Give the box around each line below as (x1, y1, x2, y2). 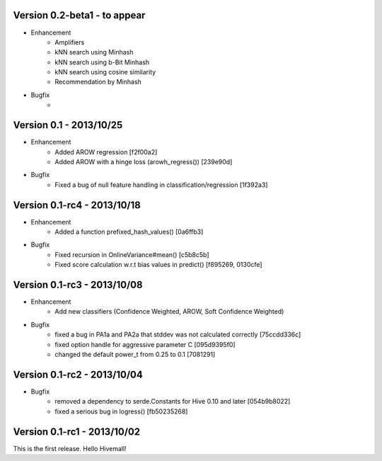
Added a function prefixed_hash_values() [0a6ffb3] (54, 227, 204, 237)
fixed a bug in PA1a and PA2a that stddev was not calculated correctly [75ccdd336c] (54, 330, 301, 339)
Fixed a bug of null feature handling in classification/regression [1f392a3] (54, 181, 268, 189)
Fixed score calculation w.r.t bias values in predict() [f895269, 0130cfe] (54, 261, 262, 269)
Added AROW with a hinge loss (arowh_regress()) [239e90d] (54, 157, 233, 166)
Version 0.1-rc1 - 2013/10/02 (13, 426, 141, 438)
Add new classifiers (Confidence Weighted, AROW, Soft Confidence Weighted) (54, 307, 284, 316)
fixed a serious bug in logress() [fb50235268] (54, 407, 188, 416)
